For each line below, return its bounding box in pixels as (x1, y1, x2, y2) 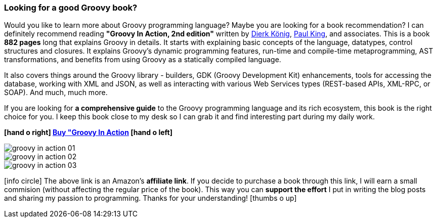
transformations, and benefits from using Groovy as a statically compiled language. (4, 55, 281, 64)
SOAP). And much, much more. (4, 88, 108, 97)
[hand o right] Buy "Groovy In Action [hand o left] (4, 128, 172, 137)
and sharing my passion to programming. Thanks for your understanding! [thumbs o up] (4, 194, 297, 203)
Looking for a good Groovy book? (4, 3, 138, 13)
